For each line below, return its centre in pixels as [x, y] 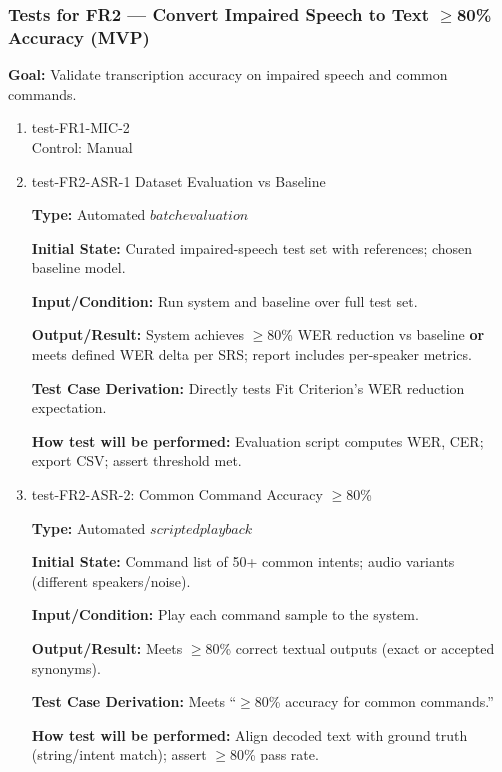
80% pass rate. [274, 754]
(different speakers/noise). [111, 580]
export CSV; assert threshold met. [136, 460]
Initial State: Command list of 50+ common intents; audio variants [243, 561]
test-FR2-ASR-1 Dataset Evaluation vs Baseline [178, 180]
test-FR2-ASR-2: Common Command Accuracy [177, 494]
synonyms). [66, 667]
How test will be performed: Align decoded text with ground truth [249, 734]
